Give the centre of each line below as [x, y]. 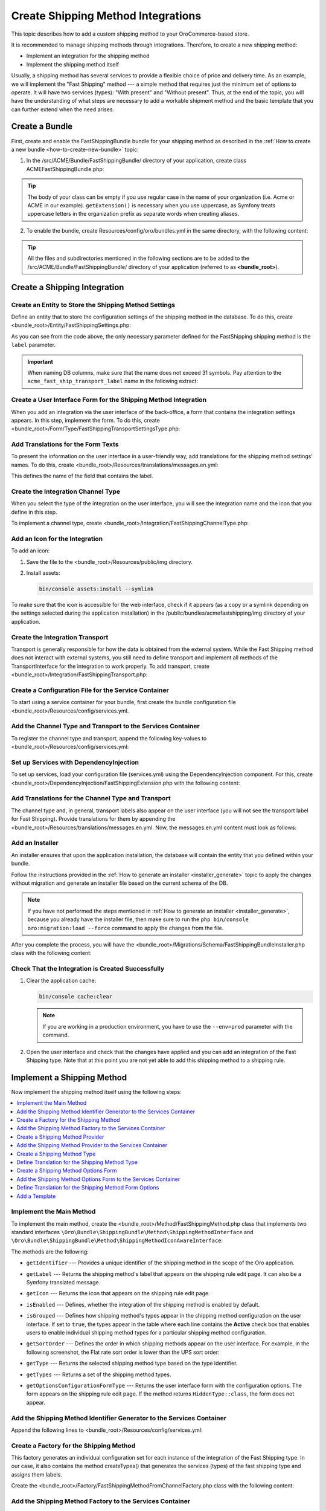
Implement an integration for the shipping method [88, 56]
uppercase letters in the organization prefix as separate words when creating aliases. [133, 214]
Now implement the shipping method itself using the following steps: [97, 1092]
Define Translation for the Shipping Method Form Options [88, 1188]
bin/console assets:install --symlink [96, 589]
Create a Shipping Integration [68, 287]
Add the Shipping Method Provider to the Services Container [92, 1145]
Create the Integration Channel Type [66, 491]
